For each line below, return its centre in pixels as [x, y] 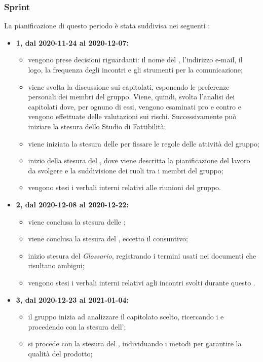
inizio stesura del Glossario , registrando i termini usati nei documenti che [142, 255]
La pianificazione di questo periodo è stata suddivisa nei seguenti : [107, 26]
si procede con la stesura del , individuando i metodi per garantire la [135, 343]
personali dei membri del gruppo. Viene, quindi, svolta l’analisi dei [131, 97]
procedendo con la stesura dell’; [77, 326]
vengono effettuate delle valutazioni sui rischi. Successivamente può [132, 116]
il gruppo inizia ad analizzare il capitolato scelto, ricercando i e [126, 317]
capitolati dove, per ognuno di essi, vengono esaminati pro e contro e [135, 106]
